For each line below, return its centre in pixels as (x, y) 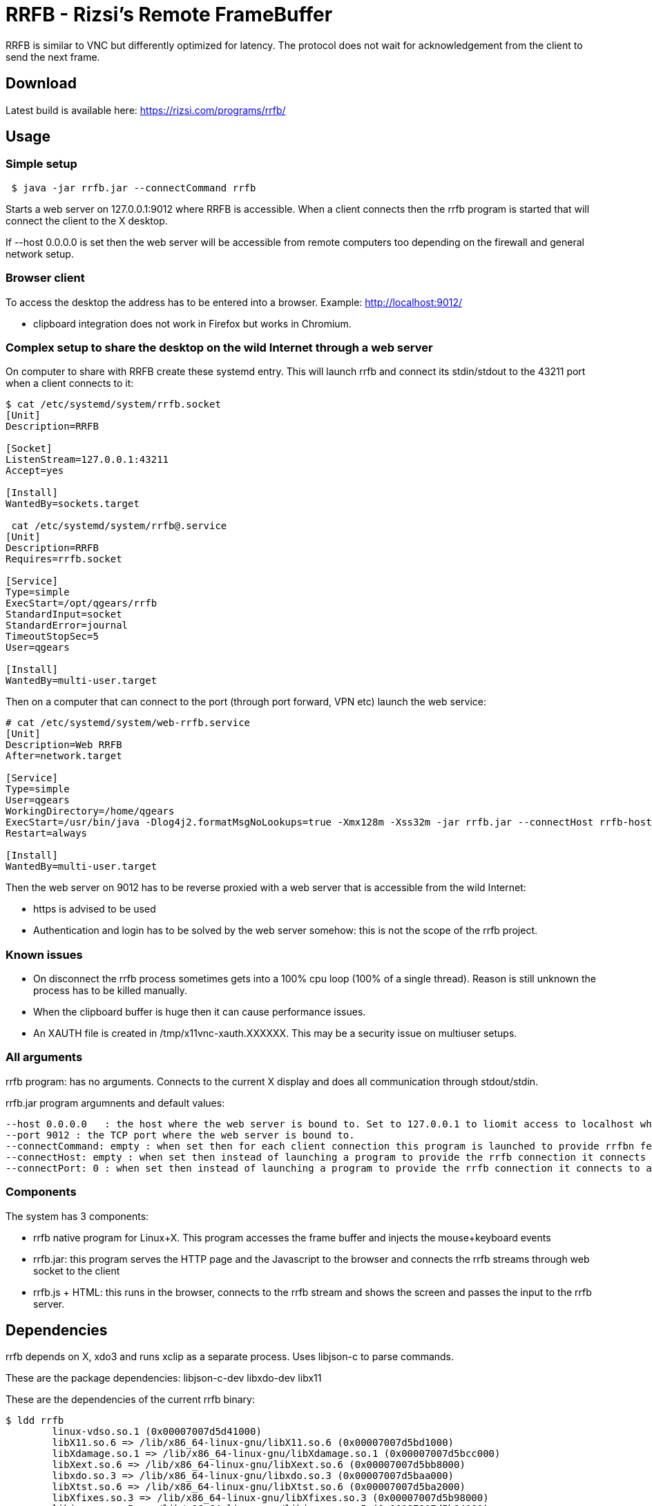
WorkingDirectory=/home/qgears (90, 811)
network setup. (40, 254)
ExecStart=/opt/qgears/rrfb (81, 603)
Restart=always (47, 833)
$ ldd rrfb (35, 1421)
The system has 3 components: (77, 1216)
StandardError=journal (67, 626)
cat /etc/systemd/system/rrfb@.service (119, 526)
